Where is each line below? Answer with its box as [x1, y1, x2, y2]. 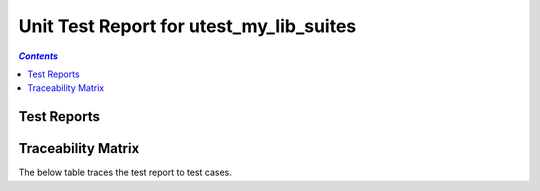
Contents [18, 50, 59, 62]
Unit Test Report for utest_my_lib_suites [18, 15, 357, 37]
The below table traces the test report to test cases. [18, 166, 232, 179]
